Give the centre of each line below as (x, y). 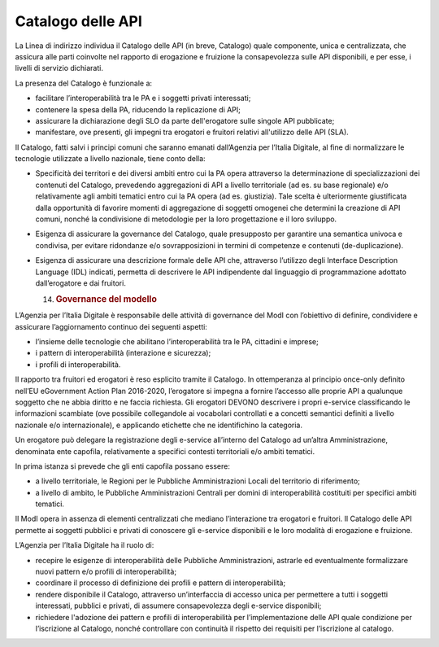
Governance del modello (106, 299)
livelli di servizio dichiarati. (59, 68)
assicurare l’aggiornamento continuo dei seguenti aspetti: (111, 326)
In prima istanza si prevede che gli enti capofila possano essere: (123, 466)
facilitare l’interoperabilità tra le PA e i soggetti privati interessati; (143, 98)
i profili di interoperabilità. (78, 364)
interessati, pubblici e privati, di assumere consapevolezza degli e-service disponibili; (178, 605)
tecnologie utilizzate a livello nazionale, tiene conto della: (111, 159)
